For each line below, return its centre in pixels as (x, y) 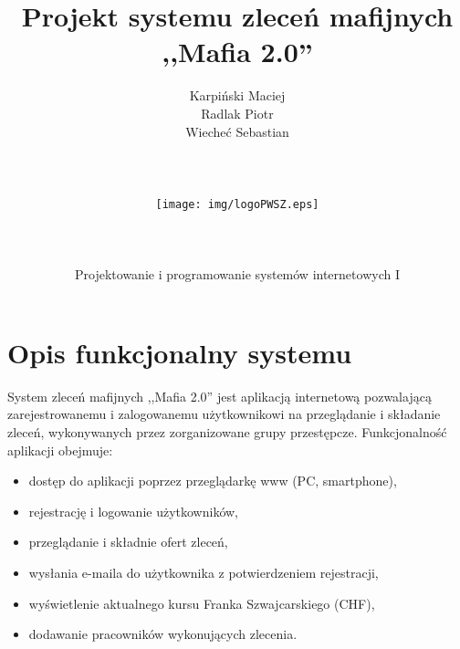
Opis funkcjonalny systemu (180, 352)
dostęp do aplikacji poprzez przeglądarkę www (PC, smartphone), (213, 481)
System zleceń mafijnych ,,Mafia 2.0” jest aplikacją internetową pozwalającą (220, 396)
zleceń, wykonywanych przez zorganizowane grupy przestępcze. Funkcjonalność (227, 432)
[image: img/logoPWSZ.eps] (237, 204)
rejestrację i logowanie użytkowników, (133, 511)
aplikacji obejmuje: (60, 450)
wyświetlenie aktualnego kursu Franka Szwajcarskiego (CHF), (202, 603)
